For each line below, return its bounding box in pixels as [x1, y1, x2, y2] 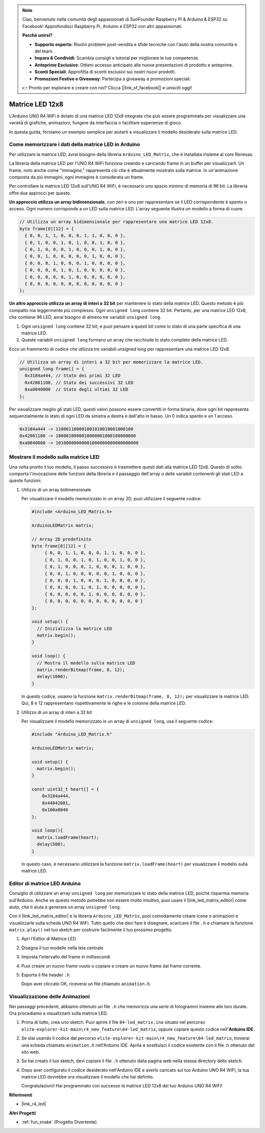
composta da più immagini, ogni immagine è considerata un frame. [9, 174, 144, 180]
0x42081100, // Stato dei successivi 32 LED [25, 380, 133, 385]
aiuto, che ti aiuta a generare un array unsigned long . [9, 904, 121, 910]
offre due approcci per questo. [9, 190, 71, 196]
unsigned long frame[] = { [19, 366, 84, 372]
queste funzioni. [9, 478, 42, 483]
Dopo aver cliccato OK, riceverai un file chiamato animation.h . [21, 981, 152, 987]
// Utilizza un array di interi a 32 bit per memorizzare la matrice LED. [19, 359, 204, 365]
